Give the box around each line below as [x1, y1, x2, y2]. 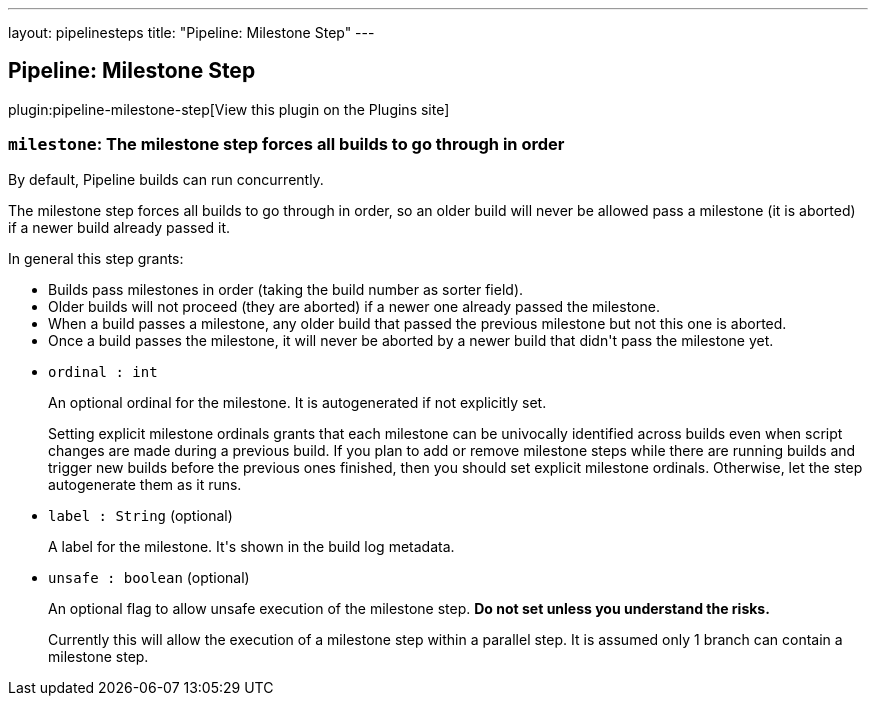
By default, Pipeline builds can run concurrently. [8, 170, 324, 188]
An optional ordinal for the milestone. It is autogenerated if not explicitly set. [48, 393, 547, 411]
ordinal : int [48, 363, 158, 380]
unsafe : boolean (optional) [48, 568, 250, 586]
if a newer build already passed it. [8, 218, 231, 236]
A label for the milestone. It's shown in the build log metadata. [48, 537, 455, 555]
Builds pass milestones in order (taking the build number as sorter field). [48, 280, 524, 298]
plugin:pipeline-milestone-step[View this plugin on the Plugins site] [8, 100, 450, 118]
